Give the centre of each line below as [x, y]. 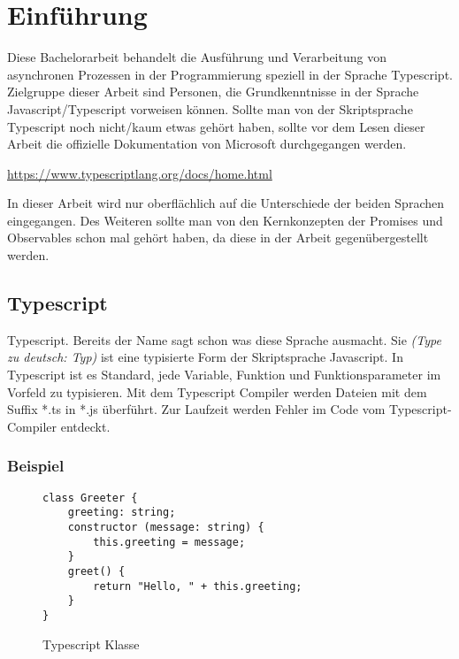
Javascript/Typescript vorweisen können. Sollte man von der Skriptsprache [210, 108]
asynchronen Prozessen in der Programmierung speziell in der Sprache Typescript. [230, 74]
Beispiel [36, 466]
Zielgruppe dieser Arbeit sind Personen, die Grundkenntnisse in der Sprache [213, 92]
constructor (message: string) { [166, 527]
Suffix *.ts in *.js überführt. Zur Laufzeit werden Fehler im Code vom [196, 409]
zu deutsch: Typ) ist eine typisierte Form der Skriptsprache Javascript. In [205, 357]
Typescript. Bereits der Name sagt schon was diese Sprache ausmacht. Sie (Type [224, 339]
